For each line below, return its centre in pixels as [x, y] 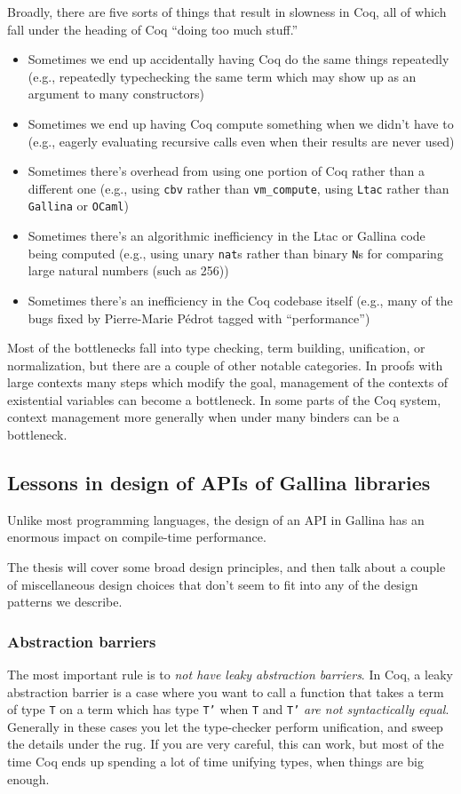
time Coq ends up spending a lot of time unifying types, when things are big [215, 762]
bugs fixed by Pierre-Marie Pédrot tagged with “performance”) [199, 318]
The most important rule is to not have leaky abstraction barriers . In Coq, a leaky [230, 675]
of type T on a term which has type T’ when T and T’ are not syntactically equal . [228, 709]
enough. [28, 778]
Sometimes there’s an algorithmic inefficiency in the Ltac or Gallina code [227, 236]
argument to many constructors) [116, 94]
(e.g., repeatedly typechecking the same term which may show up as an [222, 76]
